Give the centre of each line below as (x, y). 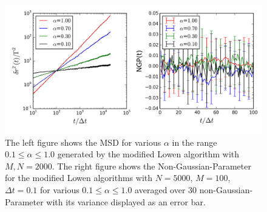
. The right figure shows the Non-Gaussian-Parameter (151, 166)
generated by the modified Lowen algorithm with (148, 154)
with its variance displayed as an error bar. (126, 201)
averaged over (160, 189)
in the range (194, 142)
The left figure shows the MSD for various (83, 142)
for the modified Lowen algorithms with (79, 178)
